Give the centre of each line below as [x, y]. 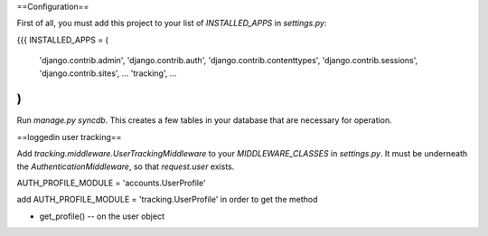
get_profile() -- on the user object [102, 216]
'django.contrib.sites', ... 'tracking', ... [108, 73]
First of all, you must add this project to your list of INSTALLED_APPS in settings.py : [172, 24]
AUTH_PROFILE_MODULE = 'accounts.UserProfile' [112, 183]
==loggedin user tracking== [69, 137]
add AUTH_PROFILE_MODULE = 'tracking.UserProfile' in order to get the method [167, 200]
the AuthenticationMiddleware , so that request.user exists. [126, 166]
